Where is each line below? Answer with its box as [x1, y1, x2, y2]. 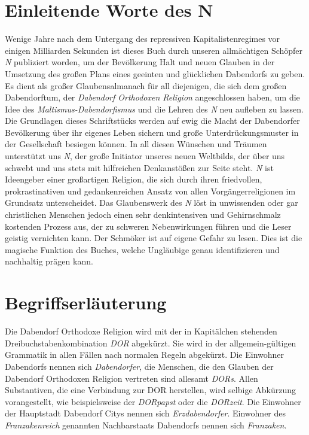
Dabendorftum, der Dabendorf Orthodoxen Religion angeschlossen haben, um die [5, 91, 300, 104]
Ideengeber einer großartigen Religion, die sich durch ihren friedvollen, [5, 173, 262, 185]
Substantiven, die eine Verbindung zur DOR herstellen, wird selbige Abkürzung [5, 384, 296, 396]
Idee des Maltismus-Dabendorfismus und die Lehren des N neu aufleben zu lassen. [5, 102, 304, 115]
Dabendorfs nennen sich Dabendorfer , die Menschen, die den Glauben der [5, 360, 274, 372]
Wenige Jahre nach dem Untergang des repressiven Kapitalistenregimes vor [5, 32, 280, 45]
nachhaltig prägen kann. [5, 255, 93, 267]
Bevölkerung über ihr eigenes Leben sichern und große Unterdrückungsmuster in [5, 126, 299, 138]
